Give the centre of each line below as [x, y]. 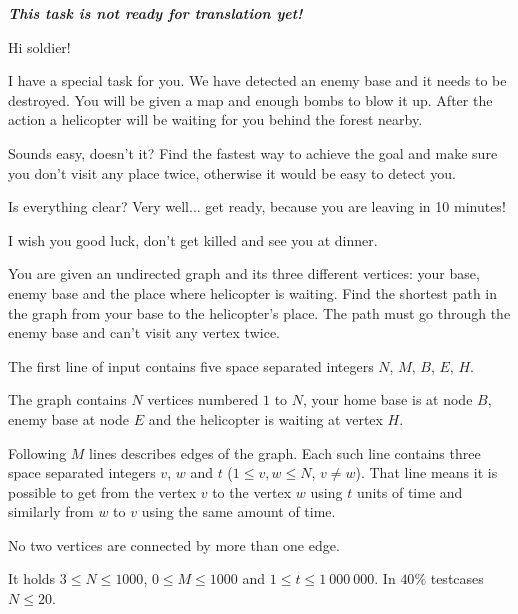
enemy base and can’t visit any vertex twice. [144, 332]
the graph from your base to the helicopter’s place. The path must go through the [259, 312]
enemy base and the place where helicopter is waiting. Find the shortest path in [253, 292]
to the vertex [252, 491]
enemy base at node [69, 418]
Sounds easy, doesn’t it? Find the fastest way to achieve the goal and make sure [253, 152]
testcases [457, 578]
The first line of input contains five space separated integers [191, 365]
